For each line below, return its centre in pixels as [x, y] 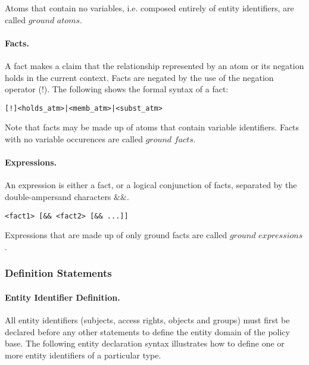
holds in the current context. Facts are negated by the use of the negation [139, 77]
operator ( [23, 89]
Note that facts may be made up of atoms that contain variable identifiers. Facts [152, 127]
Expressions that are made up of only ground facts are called [116, 235]
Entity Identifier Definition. [63, 297]
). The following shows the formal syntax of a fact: [136, 89]
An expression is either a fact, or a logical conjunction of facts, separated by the [151, 185]
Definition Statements [58, 273]
